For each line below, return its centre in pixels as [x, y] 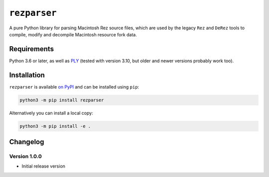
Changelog [27, 142]
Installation [27, 75]
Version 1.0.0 [25, 157]
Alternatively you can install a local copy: [51, 113]
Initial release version [44, 166]
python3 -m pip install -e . [55, 126]
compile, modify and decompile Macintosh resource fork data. [73, 34]
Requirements [32, 49]
